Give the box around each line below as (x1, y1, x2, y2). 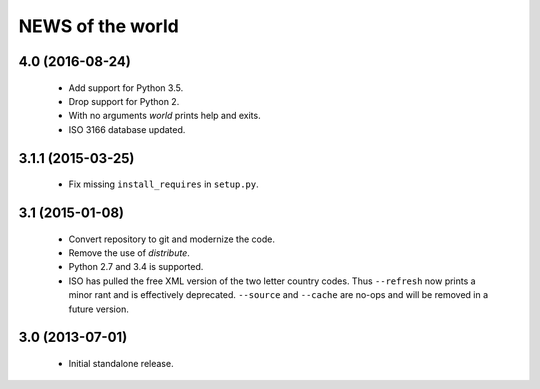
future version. (68, 303, 129, 315)
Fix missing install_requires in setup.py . (68, 178, 259, 190)
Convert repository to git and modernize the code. (68, 233, 275, 245)
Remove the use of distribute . (68, 246, 190, 259)
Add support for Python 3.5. (68, 81, 184, 94)
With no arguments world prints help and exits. (68, 110, 261, 122)
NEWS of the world (18, 15, 179, 37)
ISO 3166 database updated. (68, 123, 186, 135)
